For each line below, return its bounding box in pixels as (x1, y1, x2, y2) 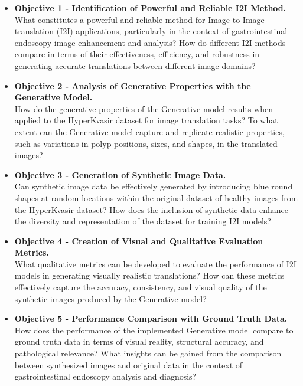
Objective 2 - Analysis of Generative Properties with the (14, 79, 251, 91)
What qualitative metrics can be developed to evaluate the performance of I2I (14, 257, 297, 270)
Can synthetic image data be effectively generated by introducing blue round (14, 180, 293, 192)
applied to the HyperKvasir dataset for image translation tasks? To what (14, 114, 278, 126)
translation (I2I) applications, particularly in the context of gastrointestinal (14, 25, 288, 37)
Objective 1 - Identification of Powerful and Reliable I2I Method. (14, 2, 286, 14)
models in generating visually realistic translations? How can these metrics (14, 269, 285, 282)
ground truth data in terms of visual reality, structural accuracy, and (14, 335, 264, 348)
